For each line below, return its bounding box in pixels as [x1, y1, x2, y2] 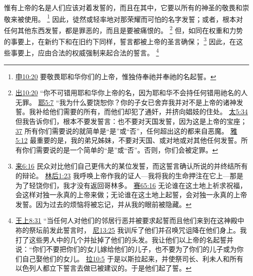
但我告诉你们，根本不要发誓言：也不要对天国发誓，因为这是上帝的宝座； [15, 116, 247, 126]
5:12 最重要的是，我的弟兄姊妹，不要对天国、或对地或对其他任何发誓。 [15, 135, 241, 145]
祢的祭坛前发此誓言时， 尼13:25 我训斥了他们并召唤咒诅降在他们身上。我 [15, 224, 247, 235]
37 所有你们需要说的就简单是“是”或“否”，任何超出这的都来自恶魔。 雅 [15, 125, 237, 136]
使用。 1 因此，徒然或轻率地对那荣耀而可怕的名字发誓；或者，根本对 [24, 12, 243, 24]
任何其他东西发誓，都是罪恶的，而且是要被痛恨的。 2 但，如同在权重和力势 [4, 23, 243, 35]
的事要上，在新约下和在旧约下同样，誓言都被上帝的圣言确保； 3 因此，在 [4, 35, 236, 46]
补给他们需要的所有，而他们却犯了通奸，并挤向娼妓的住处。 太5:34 [36, 106, 248, 117]
